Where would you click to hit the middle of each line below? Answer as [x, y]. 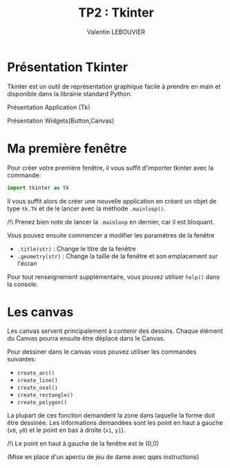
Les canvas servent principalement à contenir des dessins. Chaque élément [115, 331]
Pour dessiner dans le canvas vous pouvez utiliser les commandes [102, 352]
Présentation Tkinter [68, 67]
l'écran [27, 263]
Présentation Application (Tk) [49, 107]
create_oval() [37, 388]
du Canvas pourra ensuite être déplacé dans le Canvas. [86, 339]
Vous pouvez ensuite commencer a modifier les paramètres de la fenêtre [111, 235]
